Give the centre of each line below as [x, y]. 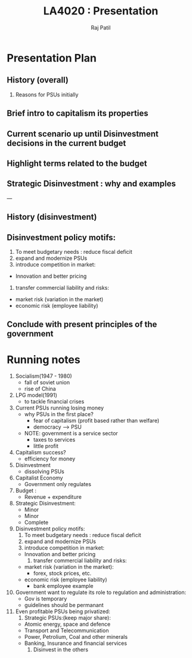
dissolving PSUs [44, 472]
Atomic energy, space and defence [67, 624]
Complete [36, 523]
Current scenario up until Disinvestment [83, 134]
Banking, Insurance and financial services [76, 643]
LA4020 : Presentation [101, 11]
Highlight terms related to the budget [77, 163]
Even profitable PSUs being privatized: [63, 611]
